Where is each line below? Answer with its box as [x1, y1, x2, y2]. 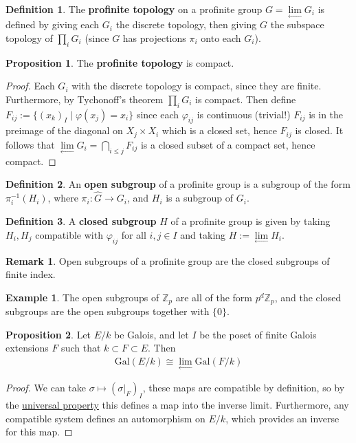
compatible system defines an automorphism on [5, 411, 205, 425]
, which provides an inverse [225, 411, 340, 425]
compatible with [35, 227, 103, 241]
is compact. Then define [195, 91, 296, 106]
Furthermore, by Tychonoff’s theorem [5, 91, 164, 106]
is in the [309, 107, 344, 121]
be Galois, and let [114, 327, 189, 341]
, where [47, 191, 78, 205]
